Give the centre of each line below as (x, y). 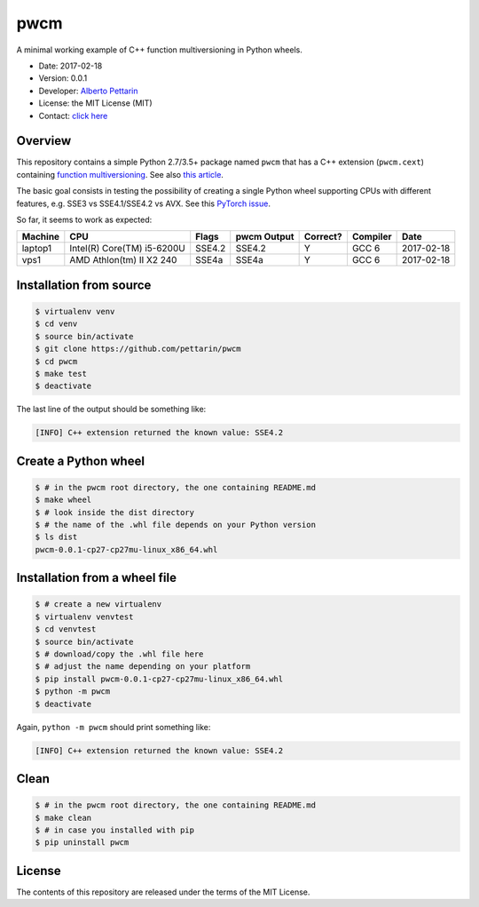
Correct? (323, 237)
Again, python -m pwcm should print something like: (114, 727)
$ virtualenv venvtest (84, 617)
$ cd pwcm (56, 361)
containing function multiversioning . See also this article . (120, 174)
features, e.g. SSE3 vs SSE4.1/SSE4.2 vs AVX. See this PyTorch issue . (143, 203)
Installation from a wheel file (97, 578)
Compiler (372, 237)
